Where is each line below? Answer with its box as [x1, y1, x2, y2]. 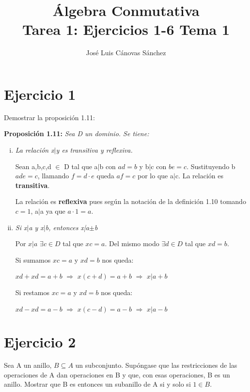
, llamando [37, 171, 69, 181]
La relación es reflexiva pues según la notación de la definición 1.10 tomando [15, 196, 246, 206]
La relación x [15, 145, 54, 155]
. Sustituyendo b [187, 161, 235, 171]
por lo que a [138, 171, 173, 181]
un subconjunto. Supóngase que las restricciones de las [75, 360, 237, 370]
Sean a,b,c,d [15, 161, 51, 171]
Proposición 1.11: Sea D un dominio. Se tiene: [4, 128, 149, 139]
